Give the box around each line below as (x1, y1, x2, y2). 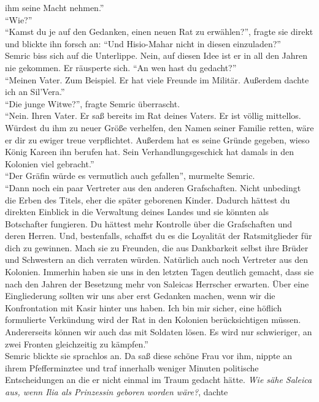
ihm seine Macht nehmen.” (5, 1, 104, 13)
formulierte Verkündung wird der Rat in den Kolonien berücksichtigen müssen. (5, 313, 301, 326)
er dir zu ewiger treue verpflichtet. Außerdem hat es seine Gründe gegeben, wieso (5, 133, 310, 146)
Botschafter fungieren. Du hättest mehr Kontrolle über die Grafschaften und (5, 217, 293, 230)
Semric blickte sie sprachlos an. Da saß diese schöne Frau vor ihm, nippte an (5, 349, 293, 362)
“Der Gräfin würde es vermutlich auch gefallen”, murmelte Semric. (5, 169, 255, 182)
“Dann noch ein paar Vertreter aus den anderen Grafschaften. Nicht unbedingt (5, 181, 301, 194)
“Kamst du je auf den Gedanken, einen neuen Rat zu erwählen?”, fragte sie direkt (5, 25, 313, 38)
